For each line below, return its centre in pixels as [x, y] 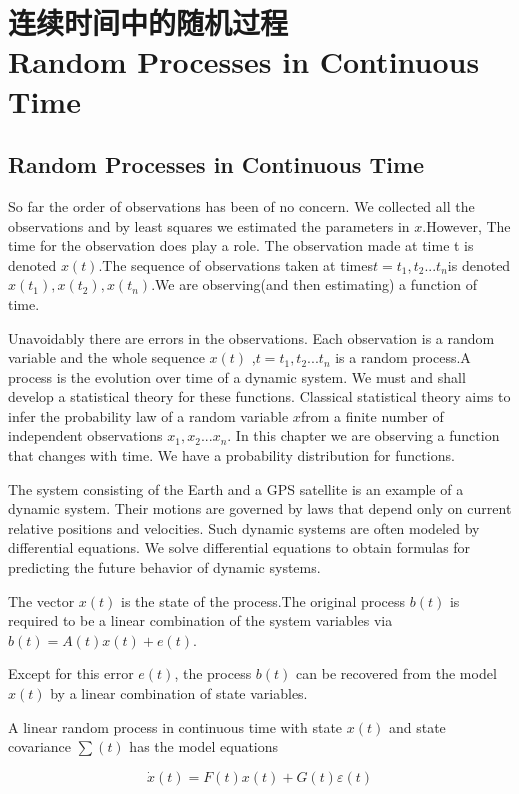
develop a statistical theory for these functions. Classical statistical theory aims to [259, 396]
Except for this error [71, 673]
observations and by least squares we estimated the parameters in [209, 225]
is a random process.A [403, 357]
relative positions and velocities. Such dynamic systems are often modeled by [244, 527]
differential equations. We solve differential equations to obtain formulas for [239, 547]
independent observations [85, 435]
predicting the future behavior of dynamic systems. [164, 567]
